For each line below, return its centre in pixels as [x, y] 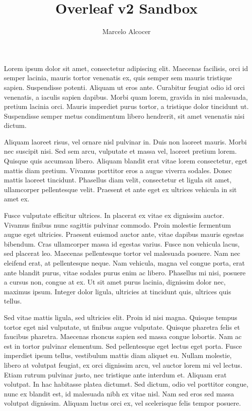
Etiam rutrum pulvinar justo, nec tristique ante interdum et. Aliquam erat [115, 374]
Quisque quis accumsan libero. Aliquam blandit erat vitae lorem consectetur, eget [126, 161]
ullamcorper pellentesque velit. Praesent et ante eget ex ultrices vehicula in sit [120, 189]
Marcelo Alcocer [126, 31]
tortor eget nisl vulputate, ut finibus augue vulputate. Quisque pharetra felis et [122, 327]
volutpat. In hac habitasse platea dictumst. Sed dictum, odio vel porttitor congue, [126, 384]
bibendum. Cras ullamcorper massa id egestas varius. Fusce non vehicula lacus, [122, 243]
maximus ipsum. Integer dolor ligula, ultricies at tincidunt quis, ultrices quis [117, 291]
